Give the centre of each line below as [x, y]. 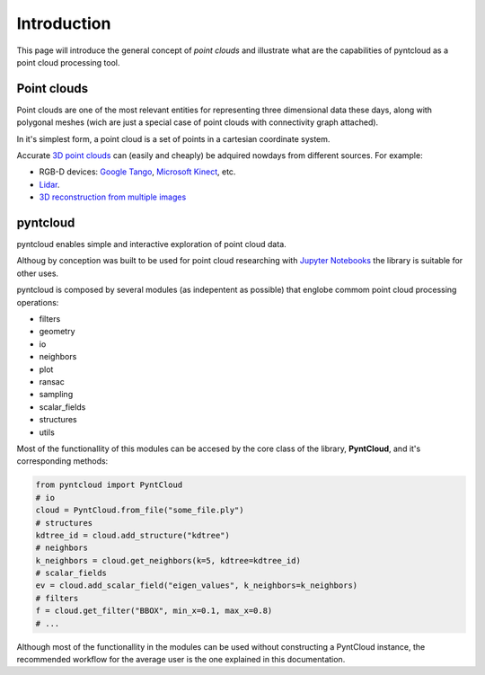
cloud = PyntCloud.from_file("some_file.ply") [140, 511]
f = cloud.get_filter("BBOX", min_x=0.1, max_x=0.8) [154, 611]
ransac [52, 382]
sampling [56, 395]
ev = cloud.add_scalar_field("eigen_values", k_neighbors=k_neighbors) [197, 586]
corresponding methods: [62, 461]
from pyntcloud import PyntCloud [109, 485]
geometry [57, 332]
